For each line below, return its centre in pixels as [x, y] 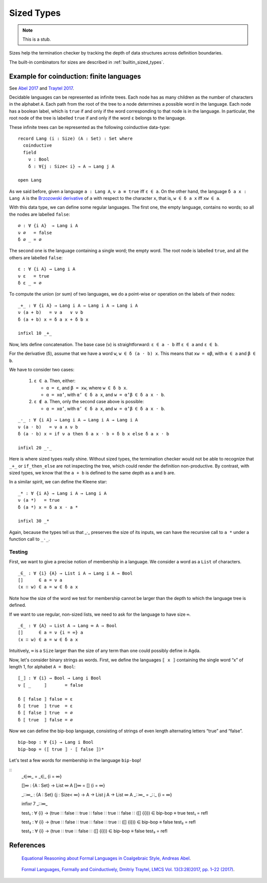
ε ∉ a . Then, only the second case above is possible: [89, 402]
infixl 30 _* [34, 521]
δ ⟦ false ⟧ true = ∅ [45, 713]
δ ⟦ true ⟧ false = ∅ [45, 720]
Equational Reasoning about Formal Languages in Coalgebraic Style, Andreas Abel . [106, 858]
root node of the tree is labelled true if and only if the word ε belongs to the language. [98, 118]
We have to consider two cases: [42, 369]
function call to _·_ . [30, 539]
